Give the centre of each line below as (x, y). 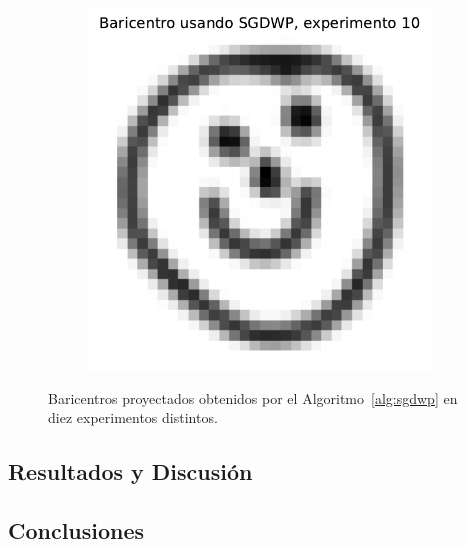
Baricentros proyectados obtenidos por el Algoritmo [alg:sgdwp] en (253, 397)
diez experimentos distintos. (133, 417)
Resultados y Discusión (130, 471)
